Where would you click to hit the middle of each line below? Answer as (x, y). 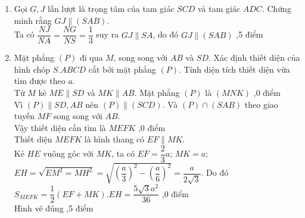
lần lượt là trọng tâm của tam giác (111, 8)
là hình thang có (114, 139)
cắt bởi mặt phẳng (122, 69)
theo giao (261, 104)
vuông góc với (69, 153)
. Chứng (276, 8)
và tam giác (219, 8)
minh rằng (33, 20)
